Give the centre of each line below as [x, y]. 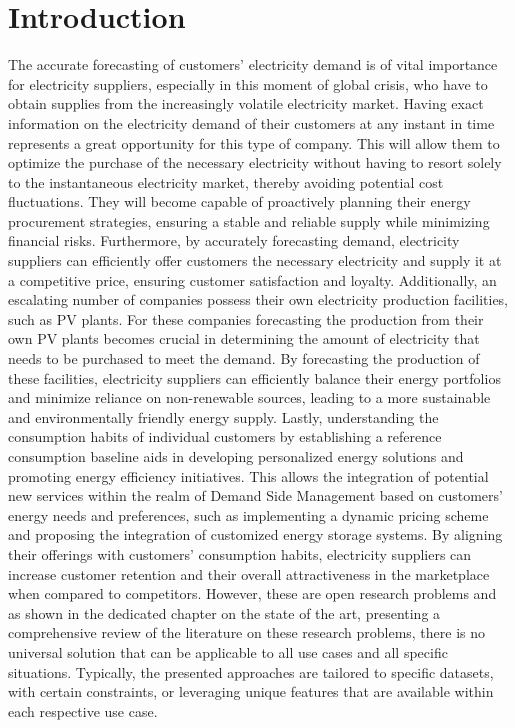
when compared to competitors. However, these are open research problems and [252, 593]
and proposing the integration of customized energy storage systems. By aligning [255, 534]
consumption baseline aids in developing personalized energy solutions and [236, 456]
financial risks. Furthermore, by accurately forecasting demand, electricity [234, 240]
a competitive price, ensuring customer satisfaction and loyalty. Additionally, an [252, 279]
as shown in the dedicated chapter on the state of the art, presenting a [224, 612]
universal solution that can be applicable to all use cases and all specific [228, 651]
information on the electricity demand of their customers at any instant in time [251, 122]
